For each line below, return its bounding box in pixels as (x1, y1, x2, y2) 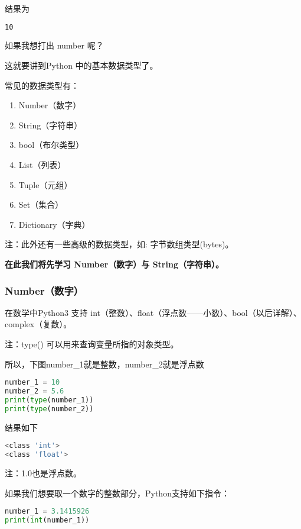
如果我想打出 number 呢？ (5, 39, 104, 51)
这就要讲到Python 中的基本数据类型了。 (5, 59, 158, 72)
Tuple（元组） (18, 178, 73, 191)
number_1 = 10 (5, 378, 60, 387)
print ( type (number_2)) (5, 404, 94, 413)
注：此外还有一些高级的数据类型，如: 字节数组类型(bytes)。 (5, 238, 234, 250)
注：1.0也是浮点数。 (5, 467, 81, 479)
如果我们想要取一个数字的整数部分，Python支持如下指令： (5, 486, 230, 499)
